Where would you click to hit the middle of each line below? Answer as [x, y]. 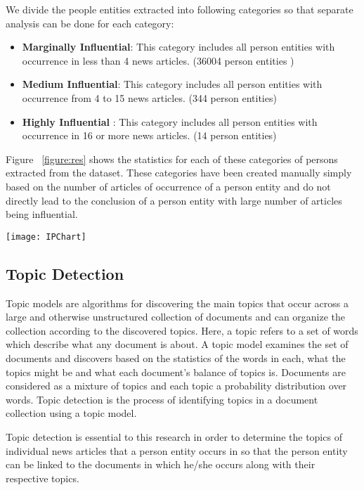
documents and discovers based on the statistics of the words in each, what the [176, 357]
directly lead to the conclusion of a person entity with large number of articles [174, 200]
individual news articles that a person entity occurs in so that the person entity [177, 450]
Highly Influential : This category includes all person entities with [170, 121]
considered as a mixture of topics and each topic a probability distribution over [176, 386]
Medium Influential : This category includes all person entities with [172, 84]
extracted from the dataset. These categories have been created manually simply [179, 173]
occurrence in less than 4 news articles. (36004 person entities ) [158, 60]
